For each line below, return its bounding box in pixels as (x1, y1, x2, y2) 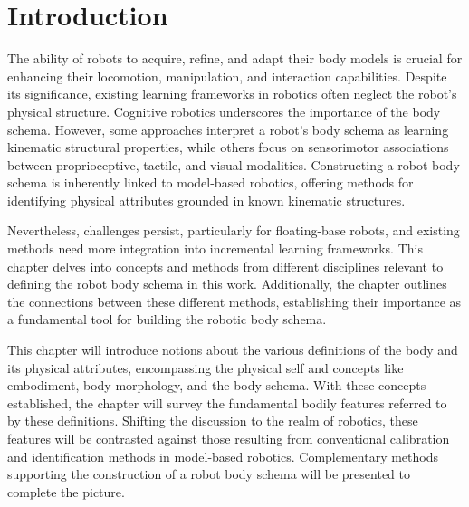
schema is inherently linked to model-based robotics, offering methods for (7, 173, 414, 192)
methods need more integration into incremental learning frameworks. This (7, 239, 423, 258)
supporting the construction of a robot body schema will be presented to (7, 464, 410, 483)
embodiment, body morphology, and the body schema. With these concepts (7, 376, 426, 395)
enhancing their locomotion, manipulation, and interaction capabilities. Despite (7, 66, 447, 85)
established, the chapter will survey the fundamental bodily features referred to (7, 393, 447, 412)
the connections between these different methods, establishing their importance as (7, 292, 462, 311)
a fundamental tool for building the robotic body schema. (7, 310, 327, 329)
